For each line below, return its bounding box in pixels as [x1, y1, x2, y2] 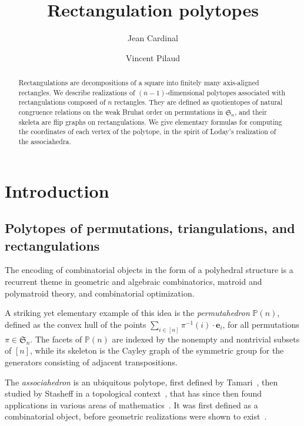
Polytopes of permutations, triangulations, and [5, 219, 295, 237]
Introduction [5, 178, 109, 202]
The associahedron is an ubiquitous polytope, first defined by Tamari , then [5, 375, 278, 388]
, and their [234, 107, 267, 117]
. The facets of [30, 332, 82, 345]
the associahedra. [18, 137, 71, 147]
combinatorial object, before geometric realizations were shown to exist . [5, 410, 267, 422]
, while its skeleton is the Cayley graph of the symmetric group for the [30, 344, 284, 357]
